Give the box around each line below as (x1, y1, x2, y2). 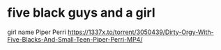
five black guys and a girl (7, 5, 155, 21)
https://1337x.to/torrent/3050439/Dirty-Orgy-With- (67, 28, 214, 36)
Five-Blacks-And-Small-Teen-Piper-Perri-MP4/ (7, 35, 143, 43)
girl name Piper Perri (7, 28, 66, 36)
